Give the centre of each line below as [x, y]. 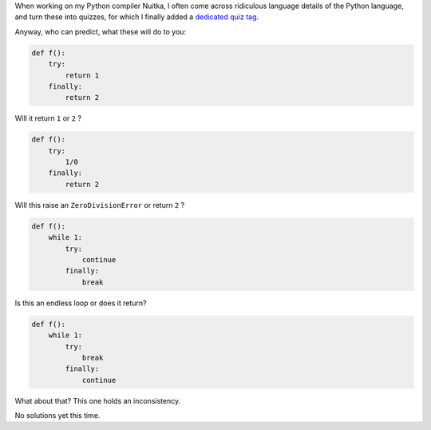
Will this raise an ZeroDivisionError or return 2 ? [100, 205]
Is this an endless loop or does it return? [81, 303]
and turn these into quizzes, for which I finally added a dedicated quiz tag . [137, 17]
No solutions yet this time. [57, 416]
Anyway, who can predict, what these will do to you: [101, 31]
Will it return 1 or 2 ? [48, 118]
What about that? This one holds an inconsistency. [98, 400]
